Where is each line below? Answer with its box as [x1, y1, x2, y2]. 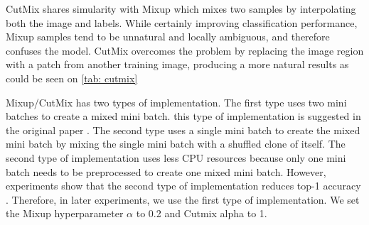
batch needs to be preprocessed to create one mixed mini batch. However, [6, 164, 326, 179]
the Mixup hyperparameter [6, 206, 124, 221]
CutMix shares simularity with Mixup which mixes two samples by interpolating [6, 1, 356, 16]
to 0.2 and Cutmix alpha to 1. [136, 206, 267, 221]
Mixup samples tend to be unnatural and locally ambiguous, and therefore [6, 29, 330, 44]
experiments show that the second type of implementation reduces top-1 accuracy [6, 178, 361, 193]
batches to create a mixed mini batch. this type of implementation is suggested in [6, 109, 361, 124]
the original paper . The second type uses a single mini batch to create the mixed [6, 122, 360, 137]
